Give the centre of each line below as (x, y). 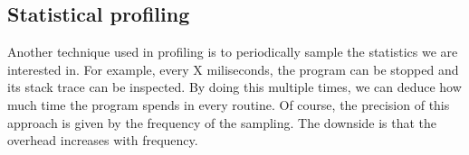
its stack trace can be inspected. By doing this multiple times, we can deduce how (234, 87)
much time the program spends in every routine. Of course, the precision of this (229, 104)
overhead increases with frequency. (103, 140)
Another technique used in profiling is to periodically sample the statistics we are (233, 52)
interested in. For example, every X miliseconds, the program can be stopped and (233, 69)
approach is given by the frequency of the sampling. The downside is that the (222, 122)
